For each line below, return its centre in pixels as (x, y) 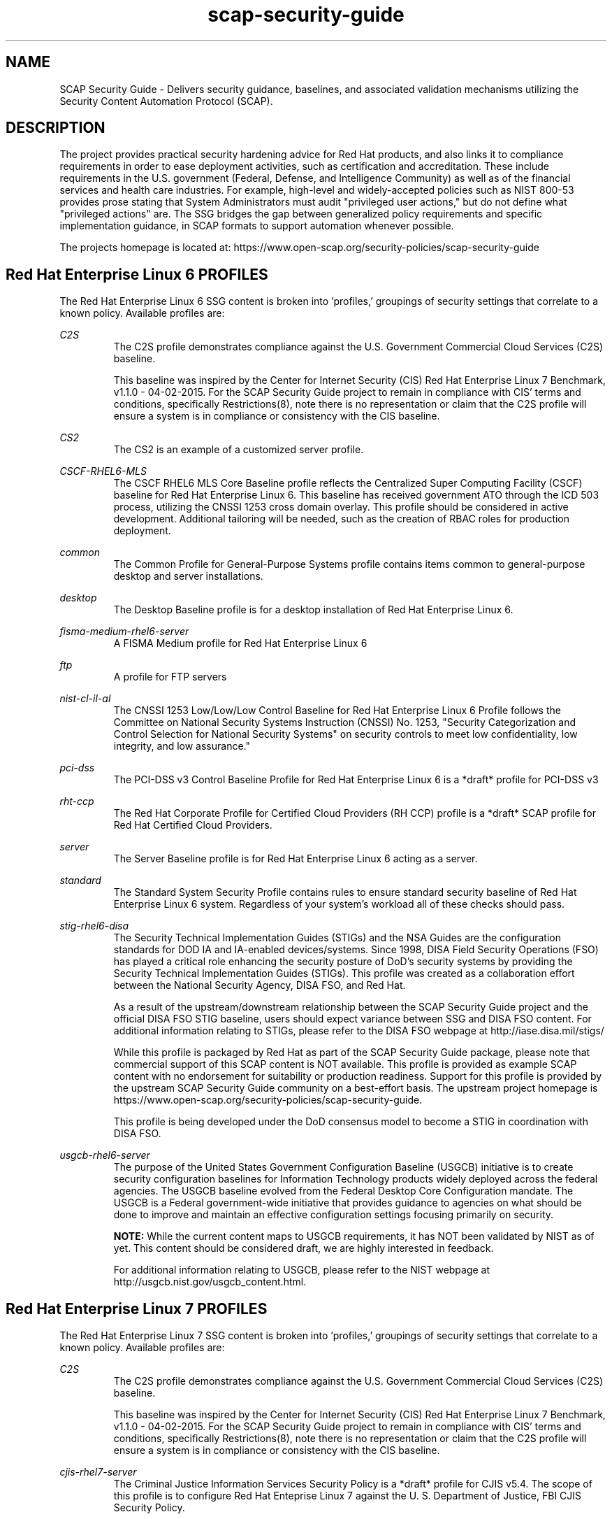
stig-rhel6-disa (94, 926)
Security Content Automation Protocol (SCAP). (166, 101)
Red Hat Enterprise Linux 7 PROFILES (137, 1308)
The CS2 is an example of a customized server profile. (239, 450)
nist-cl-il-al (85, 699)
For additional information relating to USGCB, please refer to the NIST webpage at (302, 1270)
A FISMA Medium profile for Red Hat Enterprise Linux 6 (240, 643)
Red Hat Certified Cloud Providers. (193, 825)
